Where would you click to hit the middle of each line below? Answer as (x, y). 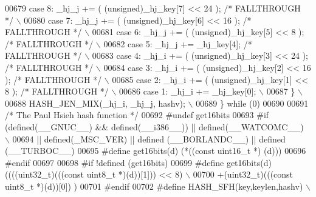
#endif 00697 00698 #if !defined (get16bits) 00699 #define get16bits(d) (138, 162)
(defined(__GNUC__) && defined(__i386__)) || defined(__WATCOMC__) (154, 126)
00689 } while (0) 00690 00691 (252, 103)
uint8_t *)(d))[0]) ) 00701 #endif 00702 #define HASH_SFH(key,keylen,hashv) (154, 186)
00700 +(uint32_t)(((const (243, 174)
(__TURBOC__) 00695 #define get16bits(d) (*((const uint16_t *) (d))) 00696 (156, 151)
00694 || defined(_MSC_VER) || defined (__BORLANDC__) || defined (149, 139)
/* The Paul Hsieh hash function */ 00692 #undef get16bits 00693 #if (137, 115)
